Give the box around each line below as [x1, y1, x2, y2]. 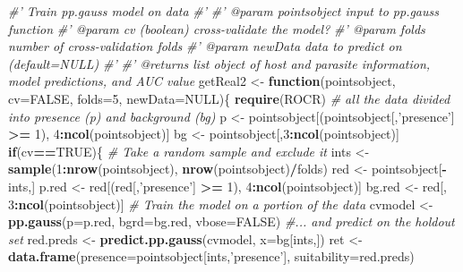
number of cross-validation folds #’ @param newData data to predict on [8, 37, 402, 55]
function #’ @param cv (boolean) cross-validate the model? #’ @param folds [8, 19, 425, 38]
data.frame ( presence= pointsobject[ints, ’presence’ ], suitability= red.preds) [8, 247, 415, 266]
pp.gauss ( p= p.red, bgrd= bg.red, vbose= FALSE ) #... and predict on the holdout [8, 212, 455, 231]
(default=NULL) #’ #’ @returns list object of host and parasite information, [8, 54, 431, 72]
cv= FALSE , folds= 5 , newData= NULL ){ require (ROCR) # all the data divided [8, 89, 450, 107]
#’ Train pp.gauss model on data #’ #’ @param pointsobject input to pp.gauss [8, 2, 439, 20]
